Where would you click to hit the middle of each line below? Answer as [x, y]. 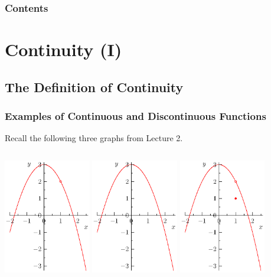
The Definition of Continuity [94, 87]
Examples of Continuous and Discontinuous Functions [135, 115]
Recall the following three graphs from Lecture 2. [94, 138]
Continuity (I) [63, 49]
